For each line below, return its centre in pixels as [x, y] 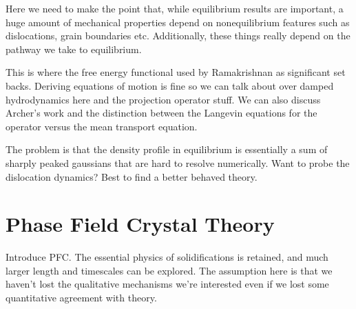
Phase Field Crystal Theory [140, 224]
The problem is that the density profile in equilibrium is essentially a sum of [167, 149]
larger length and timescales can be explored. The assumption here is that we [169, 270]
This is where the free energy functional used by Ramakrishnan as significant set [176, 72]
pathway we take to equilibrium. [74, 49]
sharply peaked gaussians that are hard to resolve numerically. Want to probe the [178, 162]
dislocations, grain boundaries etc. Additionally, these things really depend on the [178, 36]
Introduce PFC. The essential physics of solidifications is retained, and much [167, 257]
